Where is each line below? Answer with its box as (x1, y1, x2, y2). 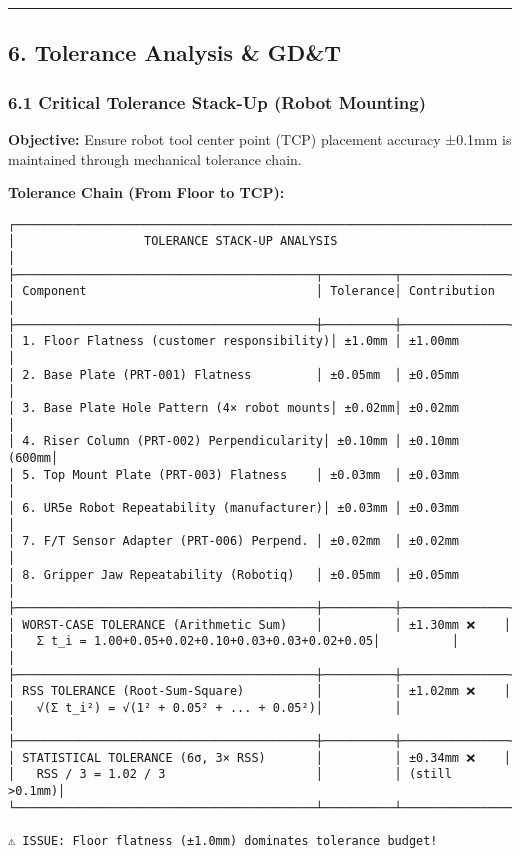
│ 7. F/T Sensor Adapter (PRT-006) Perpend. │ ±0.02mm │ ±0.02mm (8, 534, 460, 549)
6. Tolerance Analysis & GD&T (8, 37, 341, 68)
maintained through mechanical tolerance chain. (8, 148, 302, 169)
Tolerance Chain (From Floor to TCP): (8, 182, 285, 203)
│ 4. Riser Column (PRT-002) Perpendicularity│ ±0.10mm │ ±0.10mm (8, 434, 460, 449)
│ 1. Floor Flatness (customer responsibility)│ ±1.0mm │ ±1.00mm (8, 334, 460, 349)
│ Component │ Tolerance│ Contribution (8, 284, 495, 299)
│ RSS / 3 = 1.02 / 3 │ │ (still (8, 767, 452, 782)
